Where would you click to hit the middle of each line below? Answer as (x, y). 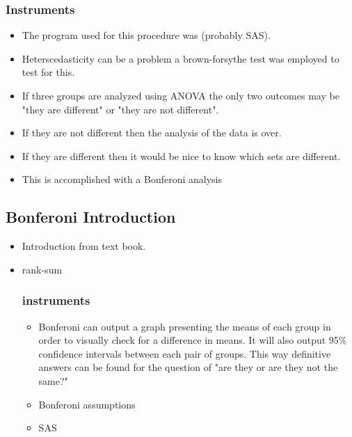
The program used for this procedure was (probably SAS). (146, 35)
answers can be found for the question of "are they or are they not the (188, 367)
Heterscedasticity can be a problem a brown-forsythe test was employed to (181, 58)
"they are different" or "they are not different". (120, 109)
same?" (53, 380)
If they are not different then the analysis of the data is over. (152, 133)
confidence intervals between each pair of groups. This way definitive (185, 353)
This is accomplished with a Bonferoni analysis (122, 179)
